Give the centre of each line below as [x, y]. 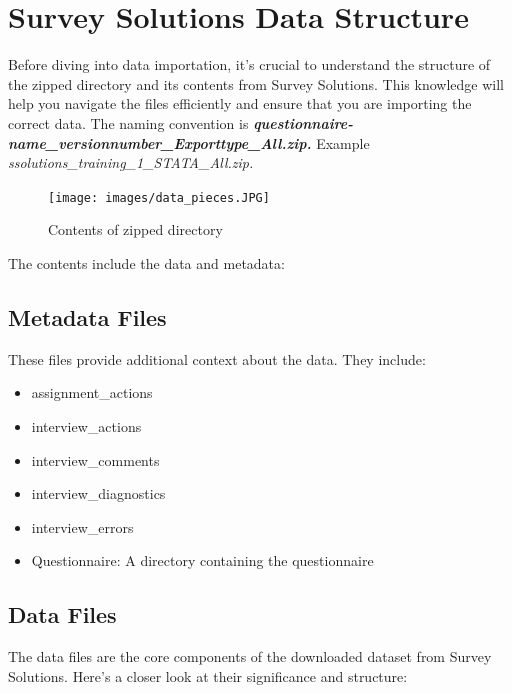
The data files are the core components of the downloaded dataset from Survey [250, 656]
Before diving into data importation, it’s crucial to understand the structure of [249, 64]
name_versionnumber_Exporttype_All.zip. [160, 142]
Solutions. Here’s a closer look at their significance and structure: [208, 675]
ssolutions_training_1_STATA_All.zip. [131, 162]
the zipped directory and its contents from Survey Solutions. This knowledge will [256, 83]
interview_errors [82, 526]
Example [343, 142]
